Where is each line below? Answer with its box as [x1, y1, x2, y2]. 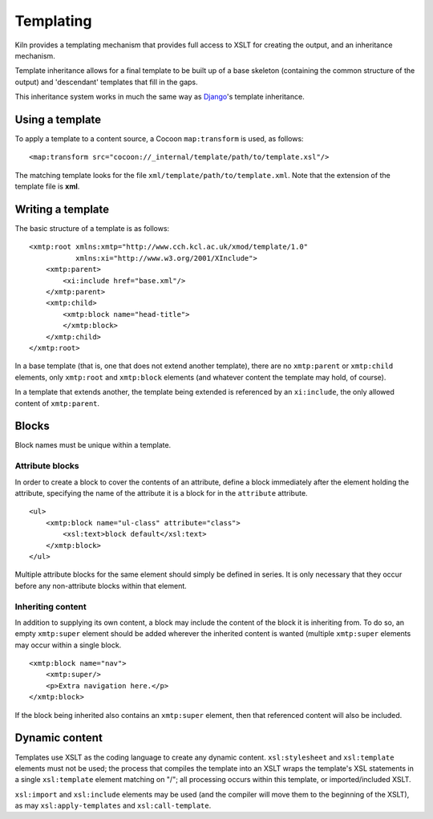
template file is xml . [14, 181, 80, 192]
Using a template [14, 112, 102, 126]
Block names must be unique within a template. [14, 440, 172, 450]
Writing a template [14, 203, 110, 216]
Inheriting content [14, 601, 87, 612]
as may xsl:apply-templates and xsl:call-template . [14, 801, 212, 810]
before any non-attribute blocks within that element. [14, 581, 188, 590]
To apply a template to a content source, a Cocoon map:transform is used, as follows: [14, 134, 304, 144]
